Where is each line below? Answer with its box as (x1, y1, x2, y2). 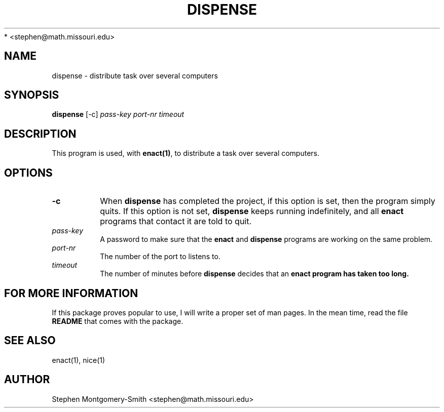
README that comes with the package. (52, 316, 183, 325)
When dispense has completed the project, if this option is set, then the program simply (100, 196, 435, 207)
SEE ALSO (4, 334, 56, 347)
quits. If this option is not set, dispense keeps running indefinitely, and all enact (100, 206, 404, 217)
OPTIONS (4, 166, 53, 179)
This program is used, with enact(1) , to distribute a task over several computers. (52, 149, 320, 158)
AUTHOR (4, 373, 50, 386)
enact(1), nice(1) (52, 355, 105, 364)
